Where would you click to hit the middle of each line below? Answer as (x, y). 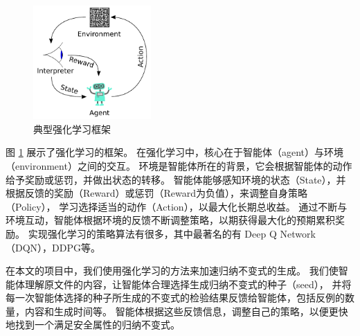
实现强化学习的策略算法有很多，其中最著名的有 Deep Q (152, 233)
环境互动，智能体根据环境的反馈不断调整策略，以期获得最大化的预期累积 (170, 220)
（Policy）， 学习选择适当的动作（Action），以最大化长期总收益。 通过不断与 (177, 206)
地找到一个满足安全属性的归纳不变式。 (93, 325)
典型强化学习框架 (72, 129)
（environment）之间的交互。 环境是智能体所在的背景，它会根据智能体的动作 (179, 165)
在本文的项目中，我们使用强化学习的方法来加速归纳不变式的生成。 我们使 (172, 271)
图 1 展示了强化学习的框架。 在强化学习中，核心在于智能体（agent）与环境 (175, 152)
